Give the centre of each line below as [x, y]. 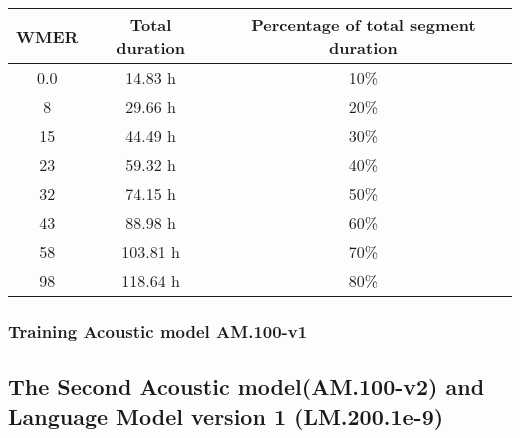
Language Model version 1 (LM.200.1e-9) [226, 415]
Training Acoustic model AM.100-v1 [158, 330]
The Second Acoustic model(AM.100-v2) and [246, 386]
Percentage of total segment [363, 24]
